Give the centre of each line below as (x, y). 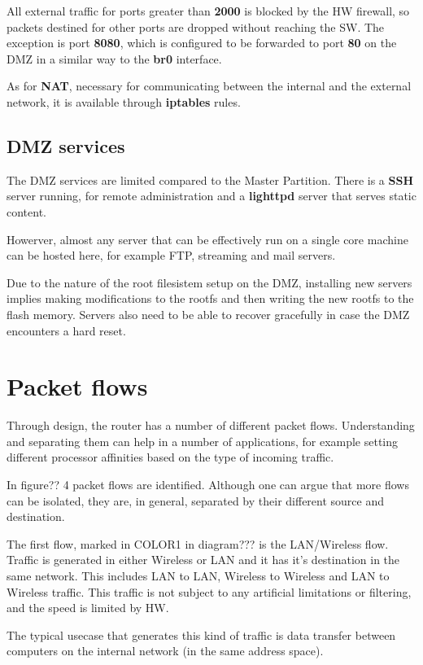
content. (26, 211)
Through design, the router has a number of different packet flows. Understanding (211, 425)
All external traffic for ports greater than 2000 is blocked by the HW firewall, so (208, 11)
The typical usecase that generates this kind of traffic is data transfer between (201, 634)
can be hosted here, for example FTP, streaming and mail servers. (171, 255)
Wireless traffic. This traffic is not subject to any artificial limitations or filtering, (209, 591)
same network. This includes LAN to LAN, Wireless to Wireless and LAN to (198, 575)
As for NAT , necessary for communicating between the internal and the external (209, 86)
